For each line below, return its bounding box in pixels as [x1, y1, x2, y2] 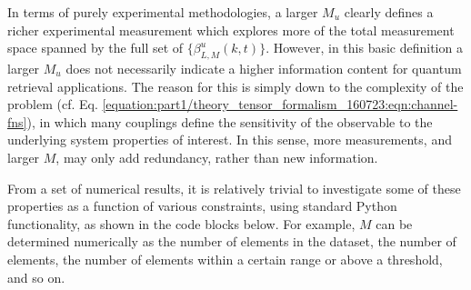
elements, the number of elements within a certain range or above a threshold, [7, 249, 443, 268]
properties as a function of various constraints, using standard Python [7, 196, 397, 215]
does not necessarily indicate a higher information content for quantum [65, 58, 462, 77]
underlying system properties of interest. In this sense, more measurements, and [7, 130, 452, 149]
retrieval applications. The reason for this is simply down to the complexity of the [7, 76, 464, 95]
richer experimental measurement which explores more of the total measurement [7, 20, 455, 39]
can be [376, 214, 413, 233]
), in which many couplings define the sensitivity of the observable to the [26, 112, 433, 131]
